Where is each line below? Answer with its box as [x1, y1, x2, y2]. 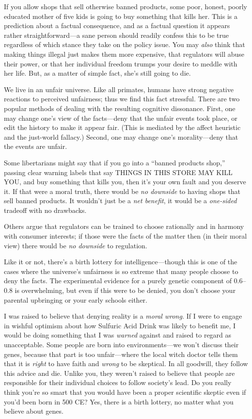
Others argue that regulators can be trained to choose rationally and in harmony [4, 221, 244, 231]
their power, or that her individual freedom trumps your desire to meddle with [4, 58, 237, 68]
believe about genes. [4, 406, 63, 416]
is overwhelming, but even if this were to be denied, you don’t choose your [15, 285, 236, 295]
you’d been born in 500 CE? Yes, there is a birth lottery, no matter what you [4, 396, 234, 406]
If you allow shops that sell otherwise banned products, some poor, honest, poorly [4, 1, 247, 11]
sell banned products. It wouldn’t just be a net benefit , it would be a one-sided [4, 195, 237, 206]
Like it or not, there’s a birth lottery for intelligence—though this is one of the [4, 257, 237, 267]
